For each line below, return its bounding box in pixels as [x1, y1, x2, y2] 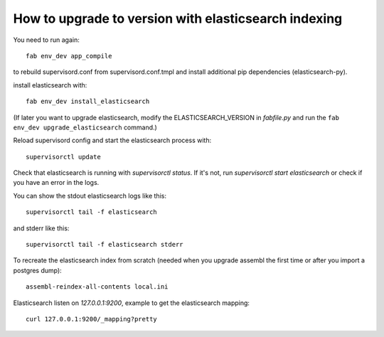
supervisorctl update [26, 153, 101, 161]
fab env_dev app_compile [26, 52, 112, 60]
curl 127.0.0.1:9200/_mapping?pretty [26, 315, 158, 323]
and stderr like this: [13, 224, 70, 232]
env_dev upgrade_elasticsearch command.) [13, 123, 158, 132]
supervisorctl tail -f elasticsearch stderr [26, 240, 184, 249]
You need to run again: [13, 36, 80, 44]
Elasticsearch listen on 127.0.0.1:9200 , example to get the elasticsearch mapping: [13, 299, 250, 307]
